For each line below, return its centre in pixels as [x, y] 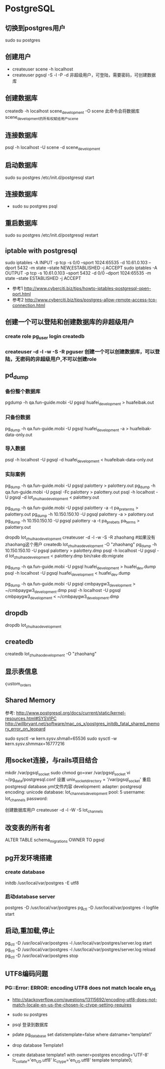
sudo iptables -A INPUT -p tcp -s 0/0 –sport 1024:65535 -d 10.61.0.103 [76, 263]
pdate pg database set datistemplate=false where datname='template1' [82, 1035]
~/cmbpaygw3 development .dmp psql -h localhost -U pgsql [63, 591]
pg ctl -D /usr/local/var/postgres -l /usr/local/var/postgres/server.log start [79, 943]
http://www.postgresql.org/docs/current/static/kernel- [71, 713]
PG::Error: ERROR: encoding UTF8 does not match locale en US [81, 988]
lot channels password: [27, 799]
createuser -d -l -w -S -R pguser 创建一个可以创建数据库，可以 [80, 351]
